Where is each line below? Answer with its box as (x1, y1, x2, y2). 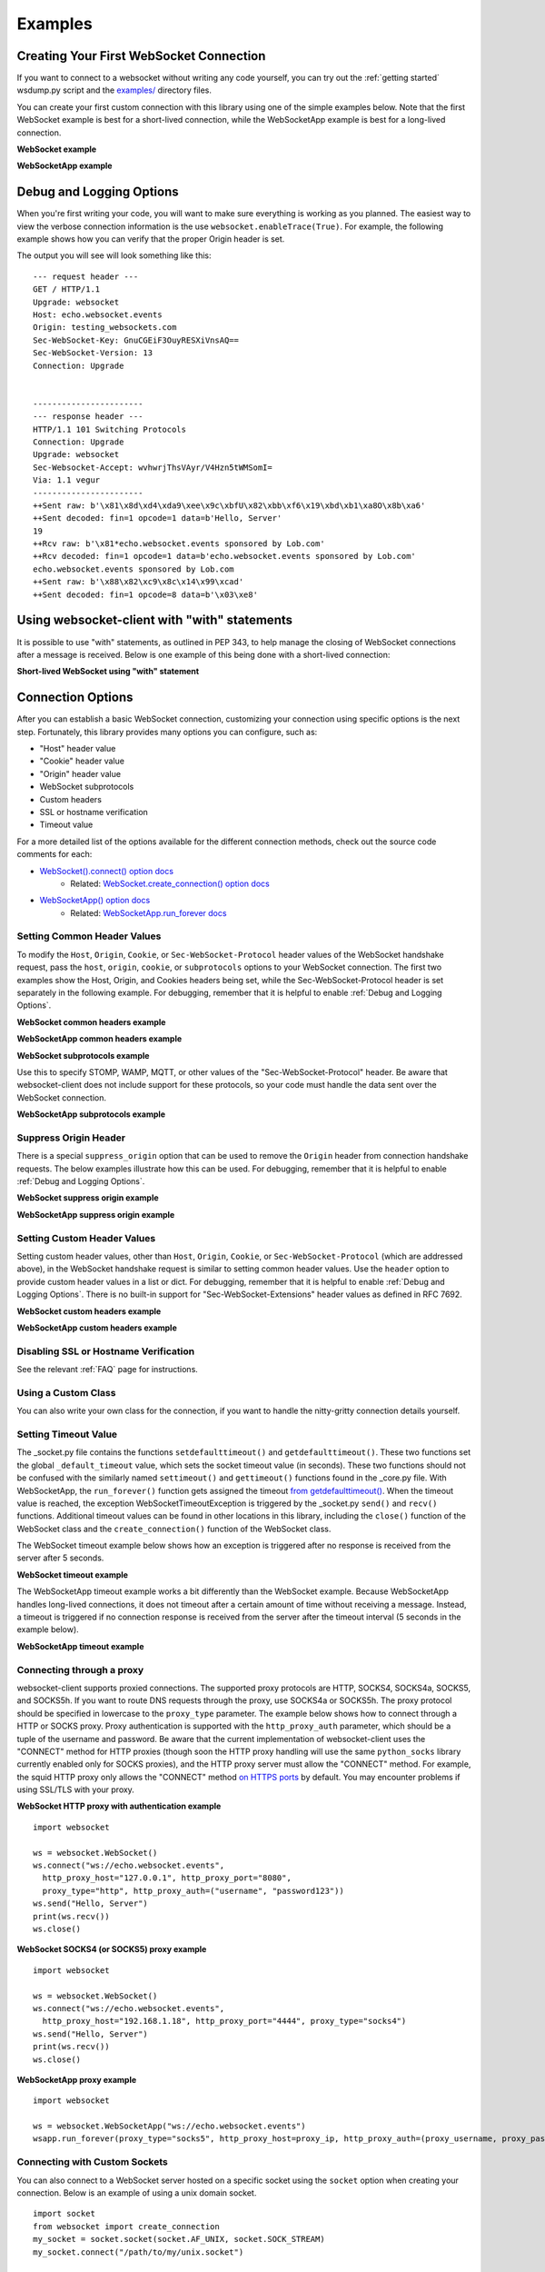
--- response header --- (33, 412, 144, 422)
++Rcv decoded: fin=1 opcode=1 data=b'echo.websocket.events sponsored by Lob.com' (33, 551, 417, 562)
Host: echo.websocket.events (33, 310, 163, 320)
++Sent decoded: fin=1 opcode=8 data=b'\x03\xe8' (33, 589, 259, 600)
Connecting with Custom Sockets (16, 2156, 168, 2168)
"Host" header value (39, 743, 116, 754)
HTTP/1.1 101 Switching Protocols (33, 424, 186, 434)
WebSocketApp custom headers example (16, 1322, 177, 1333)
